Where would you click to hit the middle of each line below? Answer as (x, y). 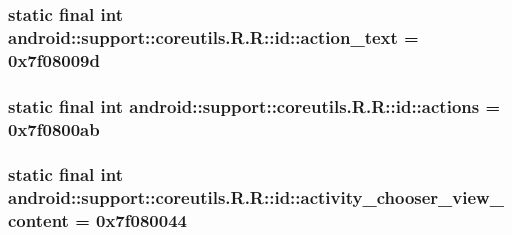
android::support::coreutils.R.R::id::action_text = (213, 36)
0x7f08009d (54, 59)
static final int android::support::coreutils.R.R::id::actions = (254, 105)
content (38, 220)
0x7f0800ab (54, 128)
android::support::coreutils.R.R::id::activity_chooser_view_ (256, 197)
